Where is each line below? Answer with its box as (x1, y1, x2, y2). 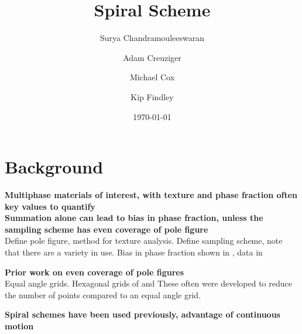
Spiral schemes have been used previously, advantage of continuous (5, 308, 280, 321)
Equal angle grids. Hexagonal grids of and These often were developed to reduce (5, 277, 292, 289)
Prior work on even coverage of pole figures (5, 265, 184, 278)
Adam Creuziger (123, 51, 181, 63)
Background (5, 155, 104, 179)
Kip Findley (131, 90, 174, 103)
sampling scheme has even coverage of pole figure (5, 223, 208, 235)
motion (5, 319, 34, 332)
